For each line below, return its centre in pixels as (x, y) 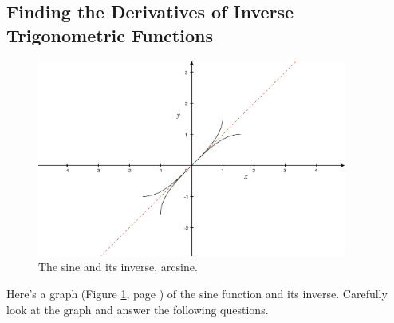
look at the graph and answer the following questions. (138, 309)
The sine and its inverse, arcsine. (118, 267)
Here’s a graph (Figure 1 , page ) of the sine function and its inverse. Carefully (197, 293)
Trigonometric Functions (110, 35)
